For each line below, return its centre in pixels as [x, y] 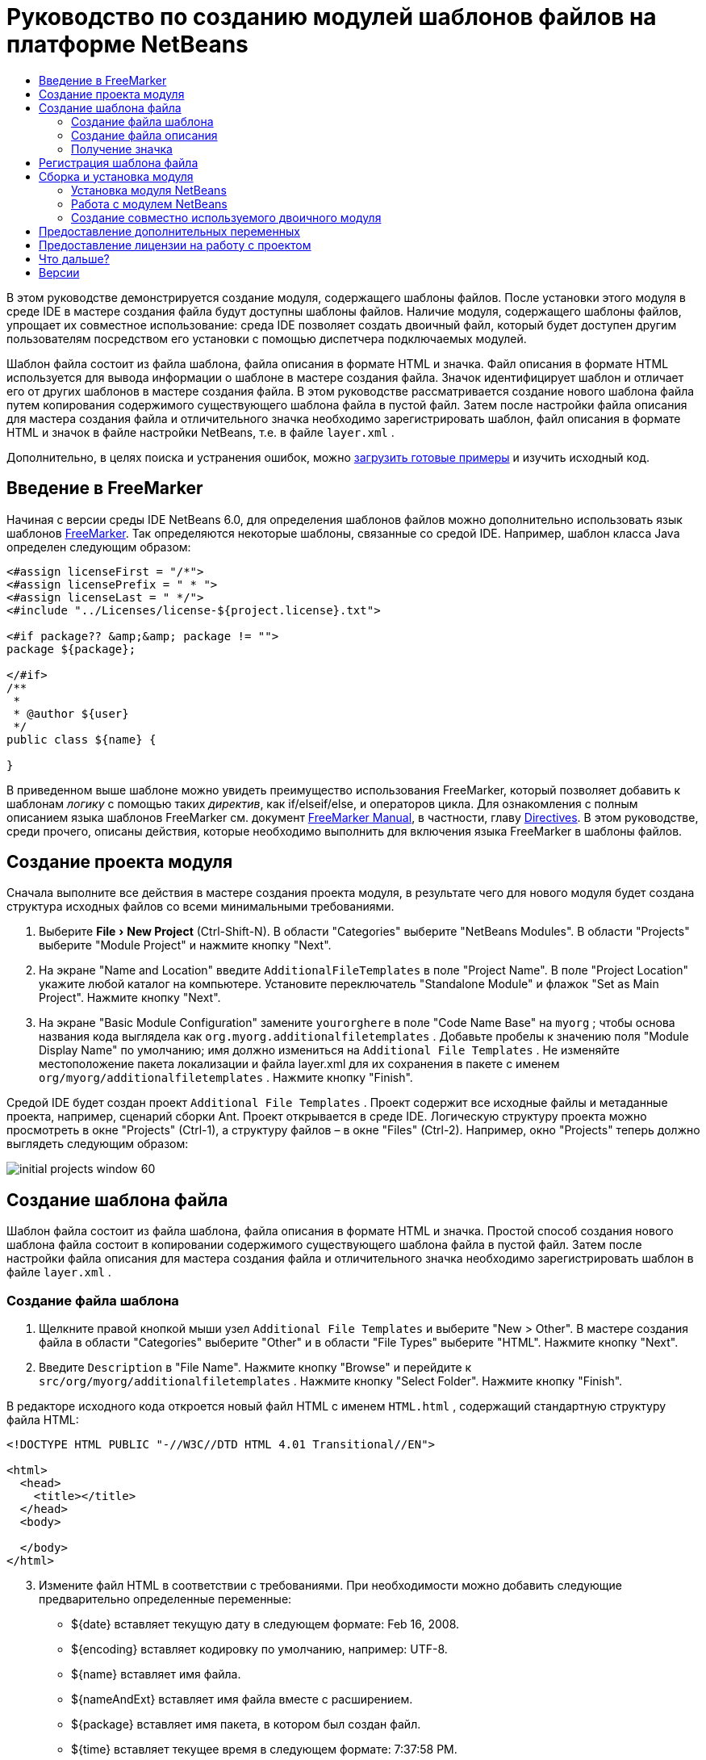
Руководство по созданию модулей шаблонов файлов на [332, 17]
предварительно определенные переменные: [165, 1599]
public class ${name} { [81, 739]
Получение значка [122, 149]
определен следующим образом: [99, 547]
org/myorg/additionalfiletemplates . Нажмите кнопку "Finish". [226, 1078]
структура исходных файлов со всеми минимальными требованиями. [201, 907]
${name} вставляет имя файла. [156, 1674]
